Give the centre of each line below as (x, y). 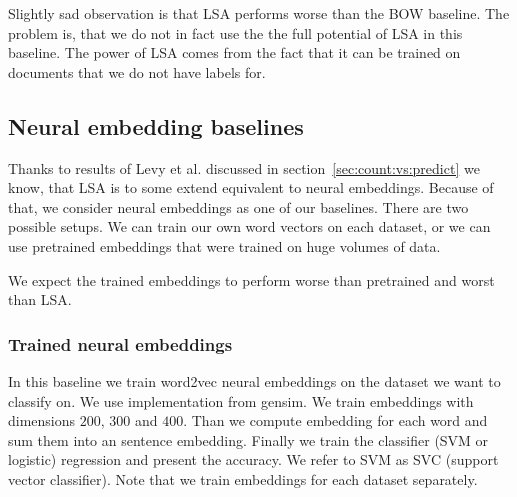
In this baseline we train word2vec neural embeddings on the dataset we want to (254, 380)
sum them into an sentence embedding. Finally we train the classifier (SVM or (248, 439)
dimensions (42, 420)
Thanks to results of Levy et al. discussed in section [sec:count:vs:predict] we (244, 167)
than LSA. (40, 299)
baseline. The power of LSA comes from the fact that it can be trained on (234, 52)
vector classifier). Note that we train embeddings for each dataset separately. (243, 478)
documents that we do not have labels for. (137, 71)
